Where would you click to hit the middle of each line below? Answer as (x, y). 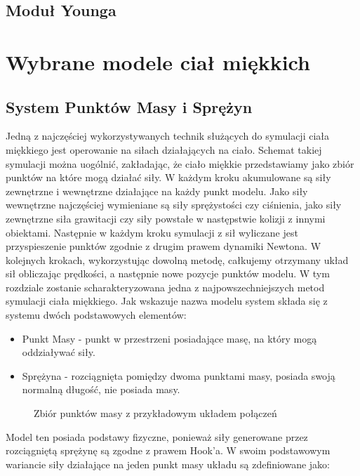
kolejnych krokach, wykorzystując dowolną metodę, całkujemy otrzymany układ (177, 259)
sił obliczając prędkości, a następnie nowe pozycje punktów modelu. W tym (168, 273)
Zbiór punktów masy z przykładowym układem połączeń (155, 413)
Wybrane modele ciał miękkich (158, 61)
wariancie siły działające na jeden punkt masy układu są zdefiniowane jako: (168, 464)
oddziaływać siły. (59, 352)
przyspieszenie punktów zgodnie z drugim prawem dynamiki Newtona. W (164, 246)
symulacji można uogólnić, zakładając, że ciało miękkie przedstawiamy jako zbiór (180, 163)
